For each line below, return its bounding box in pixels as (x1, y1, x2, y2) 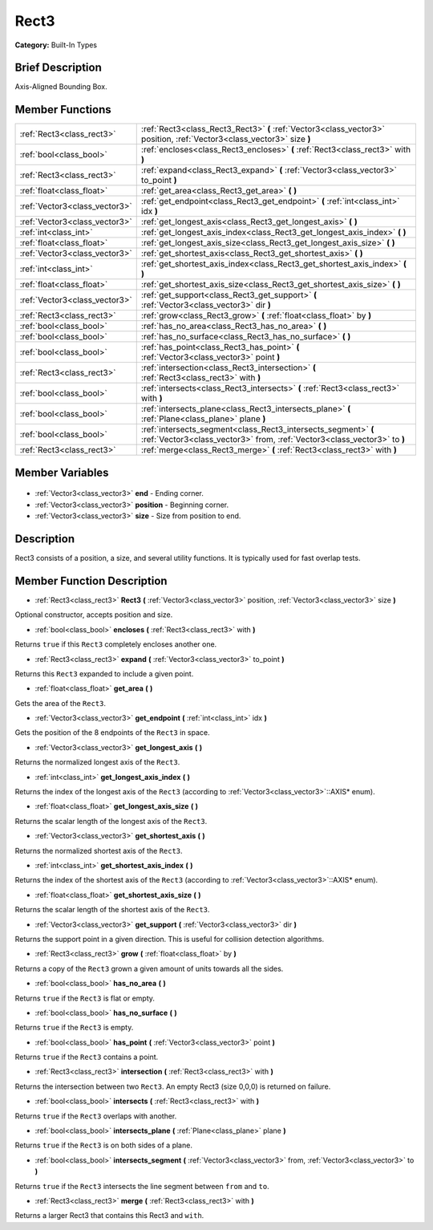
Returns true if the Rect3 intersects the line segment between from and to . (14, 1181, 269, 1191)
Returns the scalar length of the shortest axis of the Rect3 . (14, 905, 210, 915)
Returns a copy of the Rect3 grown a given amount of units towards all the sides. (14, 964, 284, 973)
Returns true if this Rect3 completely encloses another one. (14, 639, 217, 649)
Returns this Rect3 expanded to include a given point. (14, 668, 194, 678)
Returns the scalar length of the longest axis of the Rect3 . (14, 816, 208, 826)
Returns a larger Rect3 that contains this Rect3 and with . (14, 1211, 204, 1220)
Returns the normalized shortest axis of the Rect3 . (14, 846, 184, 855)
